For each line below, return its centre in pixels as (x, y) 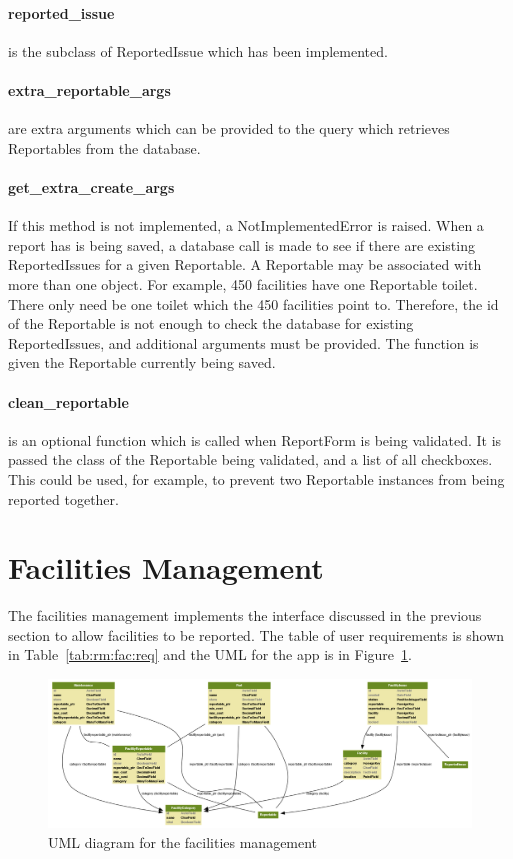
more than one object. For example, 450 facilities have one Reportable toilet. (243, 283)
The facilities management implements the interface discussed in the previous (245, 615)
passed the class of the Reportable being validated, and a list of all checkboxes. (250, 459)
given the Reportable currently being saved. (142, 362)
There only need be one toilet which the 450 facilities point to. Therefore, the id (253, 303)
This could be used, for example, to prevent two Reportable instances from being (256, 478)
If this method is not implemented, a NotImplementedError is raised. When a (246, 225)
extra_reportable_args (89, 89)
